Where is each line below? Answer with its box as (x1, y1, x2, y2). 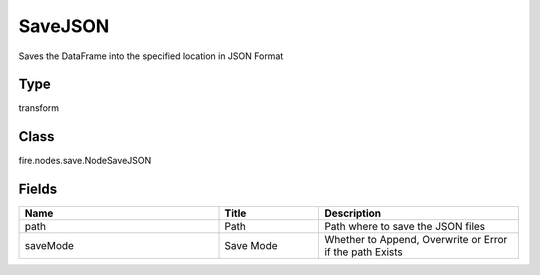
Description (324, 206, 382, 220)
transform (18, 102, 60, 114)
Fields (18, 181, 58, 198)
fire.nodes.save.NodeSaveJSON (18, 155, 152, 167)
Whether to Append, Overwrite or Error (324, 233, 508, 247)
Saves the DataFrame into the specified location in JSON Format (18, 50, 284, 62)
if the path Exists (324, 245, 404, 259)
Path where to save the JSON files (324, 220, 486, 234)
